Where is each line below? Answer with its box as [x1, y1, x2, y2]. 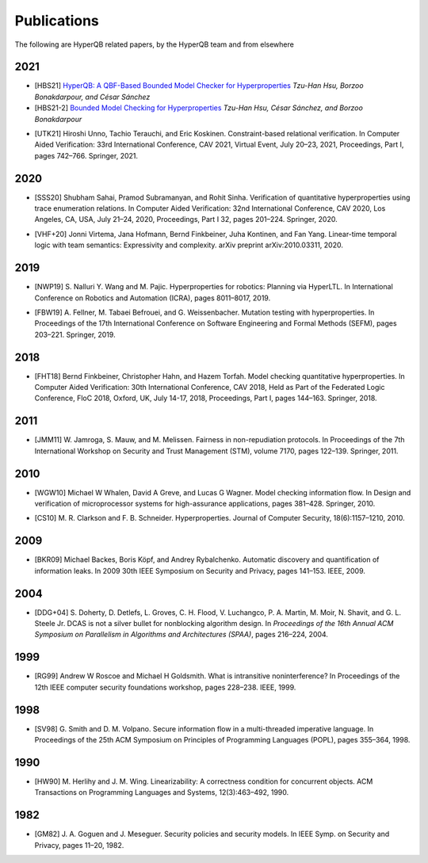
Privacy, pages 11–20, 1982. [34, 840, 124, 850]
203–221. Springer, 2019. [34, 330, 116, 339]
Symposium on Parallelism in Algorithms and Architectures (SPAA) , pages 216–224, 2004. [34, 630, 329, 640]
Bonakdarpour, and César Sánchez [34, 92, 151, 101]
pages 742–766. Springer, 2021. [34, 151, 139, 160]
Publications [14, 12, 99, 29]
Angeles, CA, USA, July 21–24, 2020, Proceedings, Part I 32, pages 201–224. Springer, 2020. [34, 215, 338, 224]
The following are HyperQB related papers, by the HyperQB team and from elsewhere [14, 40, 295, 49]
